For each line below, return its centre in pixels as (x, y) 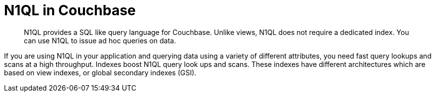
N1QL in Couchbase (70, 10)
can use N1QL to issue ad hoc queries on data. (100, 40)
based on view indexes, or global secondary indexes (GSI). (100, 72)
